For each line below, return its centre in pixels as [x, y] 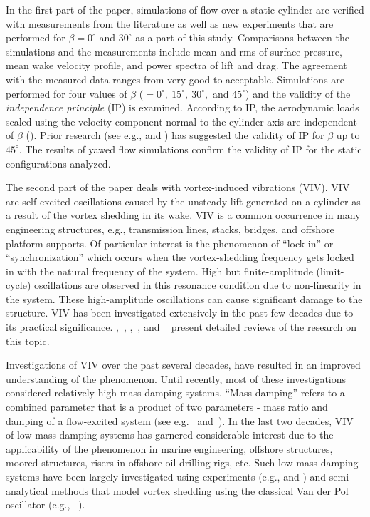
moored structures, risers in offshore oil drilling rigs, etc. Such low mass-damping [182, 462]
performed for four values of [67, 93]
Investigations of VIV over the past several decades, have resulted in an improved [183, 365]
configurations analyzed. [58, 163]
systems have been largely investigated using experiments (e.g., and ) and [166, 476]
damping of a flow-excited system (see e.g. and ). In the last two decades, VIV [180, 420]
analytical [27, 490]
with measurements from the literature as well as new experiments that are [170, 23]
